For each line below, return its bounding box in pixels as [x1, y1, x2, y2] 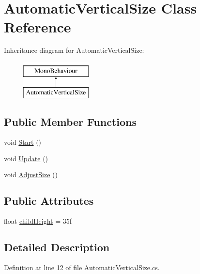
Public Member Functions [4, 114, 137, 129]
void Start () [4, 137, 42, 147]
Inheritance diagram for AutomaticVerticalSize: [4, 45, 144, 55]
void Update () [4, 153, 48, 163]
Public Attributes [4, 193, 94, 208]
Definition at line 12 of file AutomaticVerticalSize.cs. [4, 262, 160, 273]
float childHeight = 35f [4, 216, 72, 226]
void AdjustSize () [4, 169, 58, 180]
